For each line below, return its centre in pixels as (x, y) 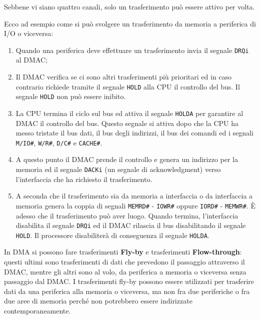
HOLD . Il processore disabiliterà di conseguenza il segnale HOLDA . (112, 235)
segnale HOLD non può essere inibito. (71, 96)
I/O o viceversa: (29, 33)
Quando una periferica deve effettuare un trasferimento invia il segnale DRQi (132, 50)
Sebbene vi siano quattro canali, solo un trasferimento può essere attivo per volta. (129, 6)
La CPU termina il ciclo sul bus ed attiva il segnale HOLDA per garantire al (129, 113)
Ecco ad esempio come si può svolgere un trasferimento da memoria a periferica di (130, 23)
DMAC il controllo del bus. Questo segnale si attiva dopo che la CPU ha (127, 123)
